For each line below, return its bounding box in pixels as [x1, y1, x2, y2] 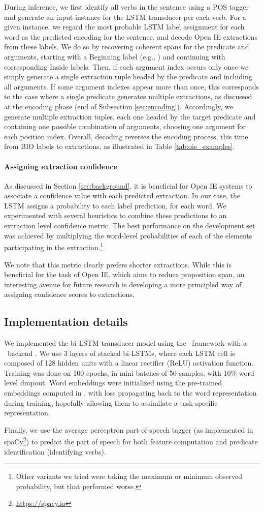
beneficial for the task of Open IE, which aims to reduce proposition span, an [4, 269, 245, 280]
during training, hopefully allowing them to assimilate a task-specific [4, 397, 218, 408]
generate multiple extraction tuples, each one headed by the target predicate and [4, 111, 256, 122]
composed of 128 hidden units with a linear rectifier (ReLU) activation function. [4, 357, 254, 368]
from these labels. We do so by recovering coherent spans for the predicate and [4, 41, 249, 52]
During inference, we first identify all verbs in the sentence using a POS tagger [4, 2, 249, 12]
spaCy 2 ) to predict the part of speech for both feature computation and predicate [4, 435, 258, 447]
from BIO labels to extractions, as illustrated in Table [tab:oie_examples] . [4, 141, 235, 152]
